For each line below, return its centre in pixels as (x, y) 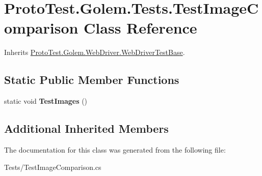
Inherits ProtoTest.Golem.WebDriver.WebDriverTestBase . (95, 52)
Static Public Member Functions (92, 80)
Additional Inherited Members (86, 128)
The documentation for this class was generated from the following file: (115, 149)
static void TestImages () (46, 101)
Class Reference (140, 28)
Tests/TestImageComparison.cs (53, 167)
